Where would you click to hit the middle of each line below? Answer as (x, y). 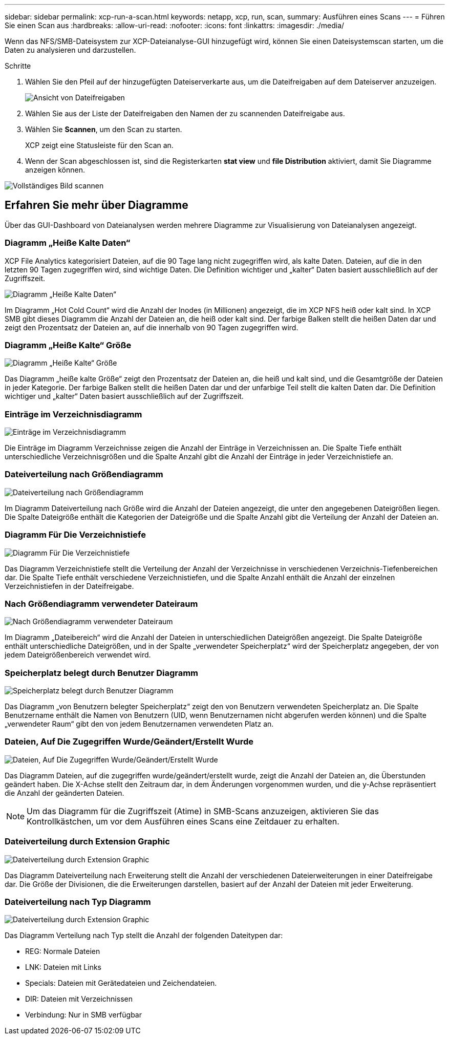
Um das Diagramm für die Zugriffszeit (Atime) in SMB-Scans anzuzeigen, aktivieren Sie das (203, 811)
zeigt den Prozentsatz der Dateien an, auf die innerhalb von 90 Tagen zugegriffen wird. (152, 327)
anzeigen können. (55, 170)
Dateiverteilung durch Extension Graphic (87, 842)
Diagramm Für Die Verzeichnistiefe (75, 535)
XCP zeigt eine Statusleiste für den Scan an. (99, 145)
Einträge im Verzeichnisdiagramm (73, 414)
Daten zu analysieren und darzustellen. (70, 50)
